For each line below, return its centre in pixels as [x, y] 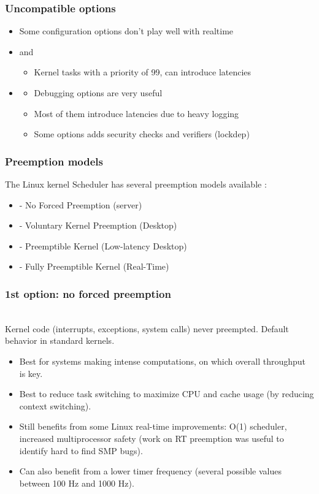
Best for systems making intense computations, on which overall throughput [163, 361]
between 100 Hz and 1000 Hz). [77, 483]
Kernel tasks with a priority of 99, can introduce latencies [143, 72]
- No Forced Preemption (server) [81, 204]
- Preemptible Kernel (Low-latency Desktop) [103, 245]
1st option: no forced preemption [88, 293]
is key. [31, 373]
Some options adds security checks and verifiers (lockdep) [142, 134]
